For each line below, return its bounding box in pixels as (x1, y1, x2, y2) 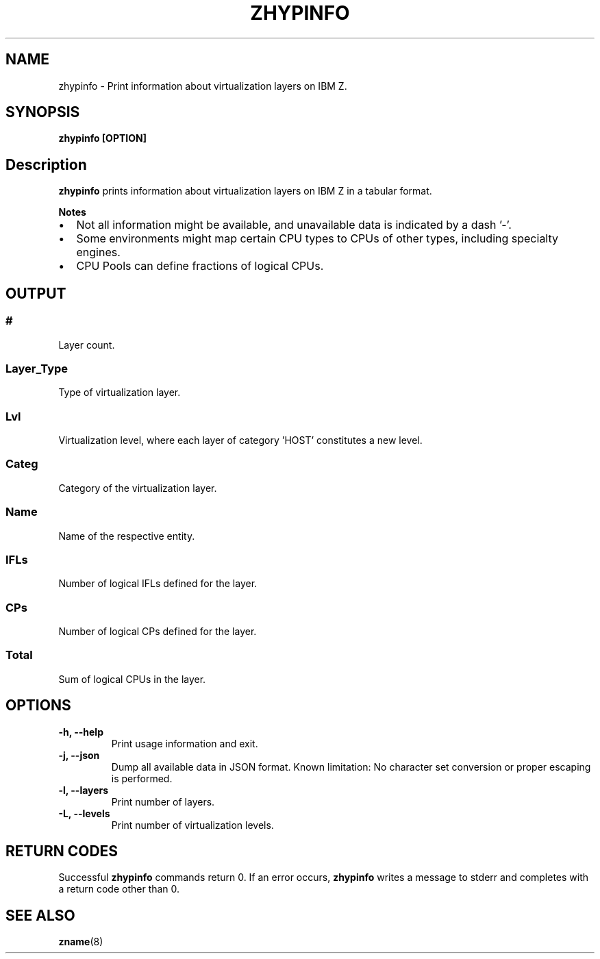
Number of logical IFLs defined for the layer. (58, 577, 258, 590)
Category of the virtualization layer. (58, 482, 217, 494)
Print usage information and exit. (111, 737, 258, 749)
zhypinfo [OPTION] (58, 132, 147, 145)
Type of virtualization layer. (58, 386, 181, 399)
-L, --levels (58, 807, 110, 819)
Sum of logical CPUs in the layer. (58, 673, 206, 685)
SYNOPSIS (5, 103, 80, 121)
